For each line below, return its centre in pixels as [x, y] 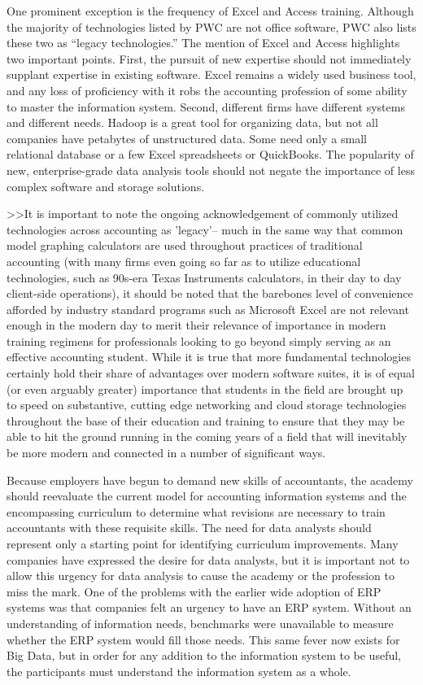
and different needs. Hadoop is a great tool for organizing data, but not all [192, 122]
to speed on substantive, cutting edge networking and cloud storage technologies [207, 405]
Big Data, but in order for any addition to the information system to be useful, [204, 655]
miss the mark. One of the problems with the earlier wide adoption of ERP [194, 591]
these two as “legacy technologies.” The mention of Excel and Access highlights [203, 43]
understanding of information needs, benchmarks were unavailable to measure [200, 623]
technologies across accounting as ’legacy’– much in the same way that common [205, 229]
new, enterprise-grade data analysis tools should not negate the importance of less [211, 170]
